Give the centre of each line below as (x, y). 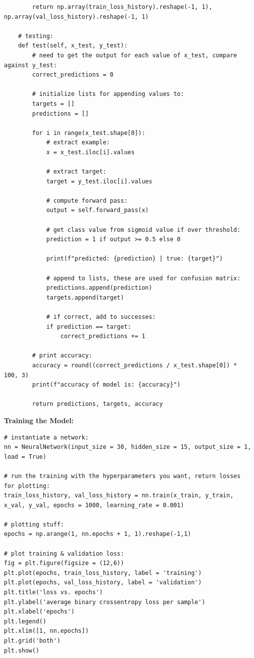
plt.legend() (25, 621)
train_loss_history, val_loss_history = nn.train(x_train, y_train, (119, 496)
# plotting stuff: (34, 524)
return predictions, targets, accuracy (98, 404)
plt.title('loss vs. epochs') (54, 592)
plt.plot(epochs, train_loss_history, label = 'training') (103, 573)
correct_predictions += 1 (103, 336)
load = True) (25, 457)
